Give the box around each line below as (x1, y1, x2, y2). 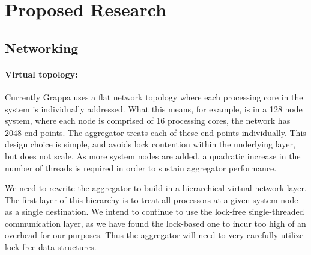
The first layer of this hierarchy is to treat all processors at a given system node (5, 193, 298, 206)
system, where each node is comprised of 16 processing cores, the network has (5, 114, 291, 127)
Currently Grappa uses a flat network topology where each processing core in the (5, 90, 303, 103)
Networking (5, 38, 79, 57)
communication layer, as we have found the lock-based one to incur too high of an (5, 217, 306, 229)
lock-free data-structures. (5, 241, 97, 253)
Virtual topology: (5, 67, 78, 80)
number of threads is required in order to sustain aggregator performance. (5, 161, 277, 174)
